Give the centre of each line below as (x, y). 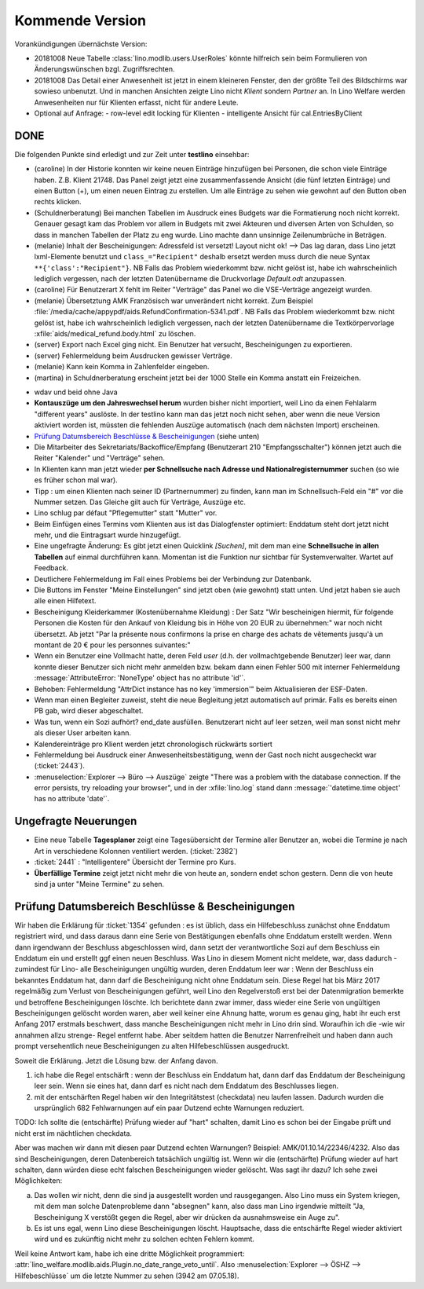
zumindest (31, 969)
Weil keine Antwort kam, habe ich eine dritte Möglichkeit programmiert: (130, 1254)
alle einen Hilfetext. (65, 601)
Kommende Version (80, 20)
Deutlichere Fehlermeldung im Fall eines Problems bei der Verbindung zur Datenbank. (173, 579)
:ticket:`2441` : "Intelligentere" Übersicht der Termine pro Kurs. (135, 862)
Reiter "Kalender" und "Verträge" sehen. (99, 458)
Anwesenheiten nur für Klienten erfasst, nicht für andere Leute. (136, 102)
